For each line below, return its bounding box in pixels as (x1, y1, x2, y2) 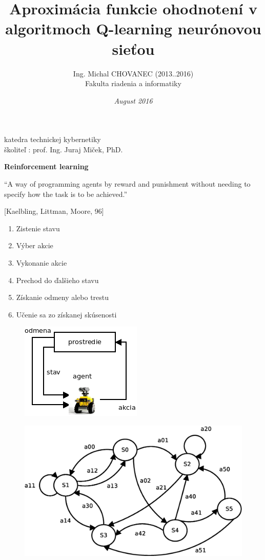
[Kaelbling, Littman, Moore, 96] (4, 206, 104, 216)
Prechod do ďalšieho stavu (16, 274, 99, 285)
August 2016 (114, 95, 153, 106)
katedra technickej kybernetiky (4, 134, 101, 145)
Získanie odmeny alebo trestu (16, 292, 109, 303)
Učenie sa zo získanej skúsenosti (16, 309, 117, 319)
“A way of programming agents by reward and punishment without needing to (4, 178, 251, 189)
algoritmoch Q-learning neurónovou (5, 18, 261, 39)
